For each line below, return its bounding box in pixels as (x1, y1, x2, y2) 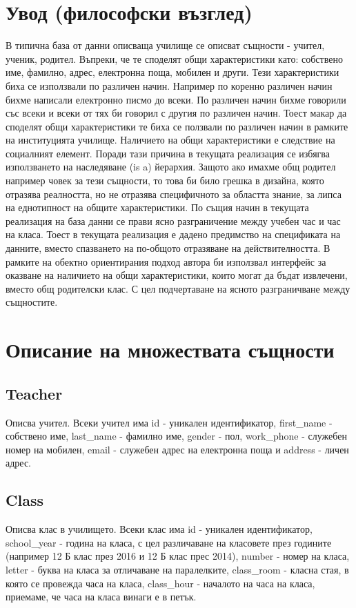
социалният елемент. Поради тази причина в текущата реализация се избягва (6, 146, 330, 160)
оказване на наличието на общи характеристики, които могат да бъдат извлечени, (6, 268, 348, 282)
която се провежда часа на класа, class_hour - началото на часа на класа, (6, 576, 315, 590)
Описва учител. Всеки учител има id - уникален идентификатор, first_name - (6, 415, 333, 429)
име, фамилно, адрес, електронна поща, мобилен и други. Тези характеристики (6, 65, 339, 79)
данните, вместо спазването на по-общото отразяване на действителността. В (6, 241, 330, 255)
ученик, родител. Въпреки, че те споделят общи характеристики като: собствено (6, 51, 343, 66)
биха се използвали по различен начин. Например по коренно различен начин (6, 78, 333, 92)
